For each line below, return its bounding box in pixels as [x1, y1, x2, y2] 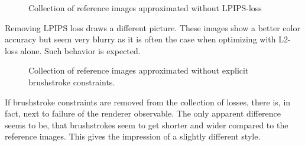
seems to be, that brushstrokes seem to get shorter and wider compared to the [5, 118, 288, 131]
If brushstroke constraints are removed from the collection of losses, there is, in [5, 95, 291, 108]
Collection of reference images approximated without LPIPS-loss [28, 2, 262, 14]
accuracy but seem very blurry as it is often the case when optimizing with [5, 33, 276, 45]
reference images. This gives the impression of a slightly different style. [5, 130, 261, 142]
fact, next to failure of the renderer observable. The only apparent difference [5, 107, 281, 120]
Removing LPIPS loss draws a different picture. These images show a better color [5, 21, 300, 34]
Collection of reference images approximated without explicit [28, 64, 249, 77]
